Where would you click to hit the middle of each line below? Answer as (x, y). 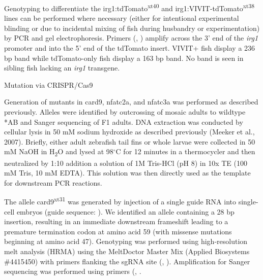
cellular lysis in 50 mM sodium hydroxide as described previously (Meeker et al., (129, 132)
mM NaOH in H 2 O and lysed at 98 (59, 152)
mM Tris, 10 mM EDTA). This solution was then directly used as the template (127, 173)
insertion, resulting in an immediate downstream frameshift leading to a (116, 221)
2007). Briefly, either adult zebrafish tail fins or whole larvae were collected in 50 (130, 141)
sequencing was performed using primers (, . (73, 271)
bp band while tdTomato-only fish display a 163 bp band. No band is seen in (124, 58)
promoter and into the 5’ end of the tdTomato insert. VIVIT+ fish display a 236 (130, 48)
